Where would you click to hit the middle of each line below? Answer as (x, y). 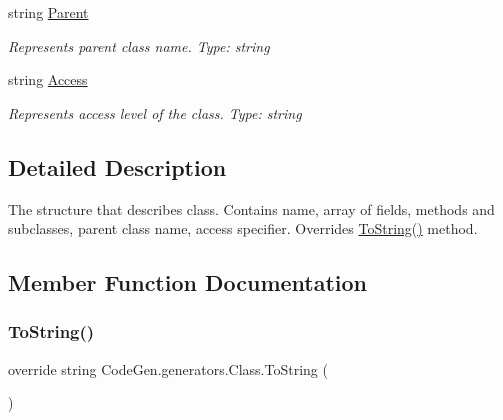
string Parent (48, 12)
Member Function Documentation (188, 282)
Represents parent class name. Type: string (139, 45)
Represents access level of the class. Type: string (155, 112)
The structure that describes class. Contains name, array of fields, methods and (251, 208)
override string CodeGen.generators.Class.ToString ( (168, 368)
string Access (48, 79)
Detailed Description (117, 166)
